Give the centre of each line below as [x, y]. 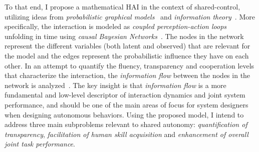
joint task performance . [40, 144]
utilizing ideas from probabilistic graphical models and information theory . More [130, 16]
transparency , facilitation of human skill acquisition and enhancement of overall [126, 134]
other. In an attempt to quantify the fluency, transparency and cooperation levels [129, 65]
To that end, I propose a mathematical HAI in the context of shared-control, [122, 6]
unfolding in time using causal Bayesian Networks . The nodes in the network [124, 36]
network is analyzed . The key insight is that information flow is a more [115, 85]
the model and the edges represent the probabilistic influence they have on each [127, 55]
